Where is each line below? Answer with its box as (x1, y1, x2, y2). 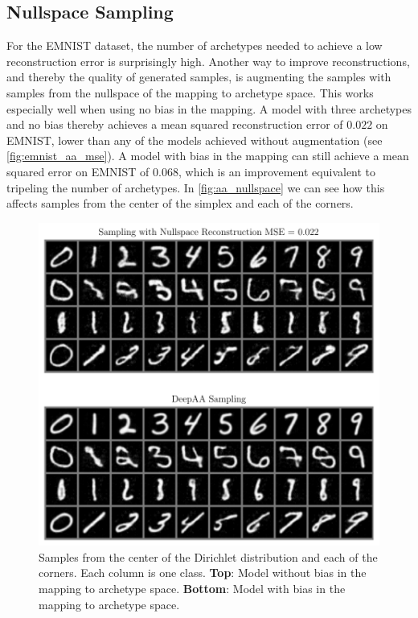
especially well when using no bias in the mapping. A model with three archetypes (6, 100, 412, 117)
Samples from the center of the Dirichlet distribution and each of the (39, 548, 378, 565)
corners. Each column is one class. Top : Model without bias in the (39, 564, 367, 581)
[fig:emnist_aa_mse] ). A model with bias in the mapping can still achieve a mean (6, 147, 409, 164)
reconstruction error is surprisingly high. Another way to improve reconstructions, (6, 52, 410, 69)
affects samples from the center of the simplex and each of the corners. (6, 195, 354, 212)
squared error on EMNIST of (6, 163, 150, 179)
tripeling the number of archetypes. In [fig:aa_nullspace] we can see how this (6, 179, 385, 196)
